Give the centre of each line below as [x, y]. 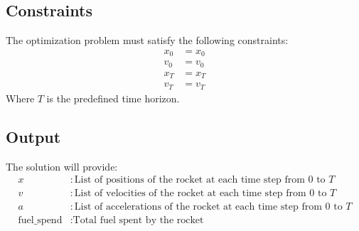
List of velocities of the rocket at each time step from [190, 194]
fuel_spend [40, 221]
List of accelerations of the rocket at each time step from [198, 207]
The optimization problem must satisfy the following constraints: [147, 40]
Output [33, 136]
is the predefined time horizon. [113, 98]
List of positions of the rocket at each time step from [189, 180]
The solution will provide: [62, 166]
